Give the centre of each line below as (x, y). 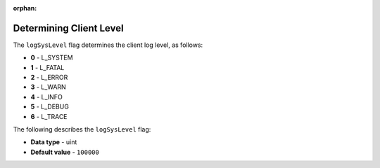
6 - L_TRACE (49, 116)
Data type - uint (54, 142)
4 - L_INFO (46, 97)
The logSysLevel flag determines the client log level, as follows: (108, 45)
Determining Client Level (68, 28)
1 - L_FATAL (47, 67)
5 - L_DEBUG (50, 107)
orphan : (25, 8)
